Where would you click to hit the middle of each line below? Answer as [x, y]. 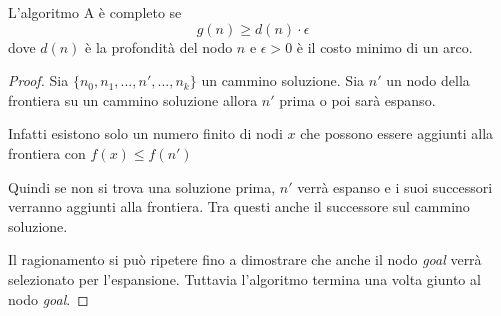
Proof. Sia [38, 80]
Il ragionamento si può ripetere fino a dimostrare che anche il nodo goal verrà [245, 259]
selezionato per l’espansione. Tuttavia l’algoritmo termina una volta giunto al [244, 278]
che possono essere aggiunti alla [397, 133]
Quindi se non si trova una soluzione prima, [142, 186]
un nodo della [428, 80]
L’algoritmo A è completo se [95, 12]
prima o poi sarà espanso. [357, 99]
